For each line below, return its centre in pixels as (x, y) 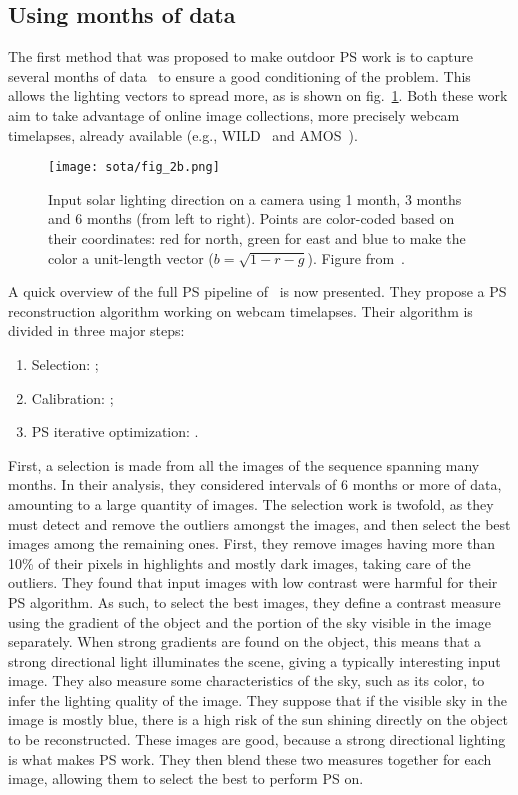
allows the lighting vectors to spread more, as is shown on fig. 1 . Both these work (258, 95)
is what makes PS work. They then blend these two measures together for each (250, 758)
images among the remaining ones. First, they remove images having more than (252, 543)
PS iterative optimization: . (115, 431)
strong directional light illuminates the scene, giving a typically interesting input (254, 660)
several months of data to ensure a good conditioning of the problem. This (239, 75)
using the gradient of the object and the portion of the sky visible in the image (249, 621)
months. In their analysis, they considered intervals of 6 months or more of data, (255, 484)
